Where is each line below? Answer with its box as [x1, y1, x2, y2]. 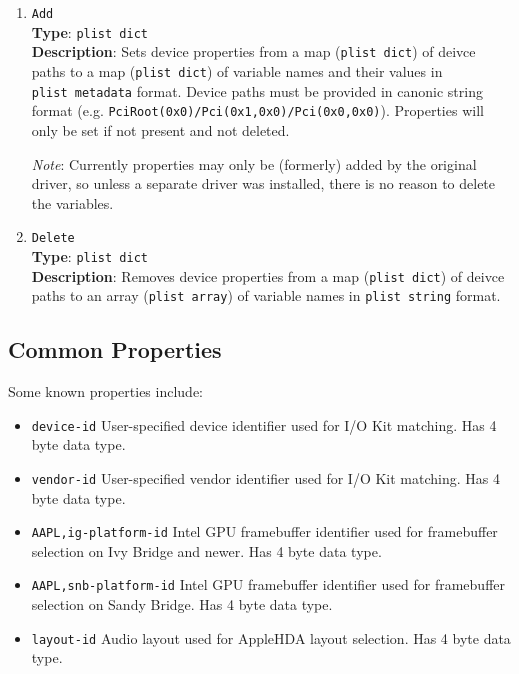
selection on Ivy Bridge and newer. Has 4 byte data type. [31, 540, 382, 561]
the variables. [31, 192, 114, 213]
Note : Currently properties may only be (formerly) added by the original [31, 153, 477, 174]
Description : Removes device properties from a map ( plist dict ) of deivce [31, 265, 505, 286]
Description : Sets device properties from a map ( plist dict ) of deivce [31, 41, 476, 62]
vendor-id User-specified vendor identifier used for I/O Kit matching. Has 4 [31, 467, 500, 488]
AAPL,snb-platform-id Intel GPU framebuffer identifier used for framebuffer [31, 574, 505, 595]
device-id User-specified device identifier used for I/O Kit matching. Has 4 [31, 414, 497, 435]
